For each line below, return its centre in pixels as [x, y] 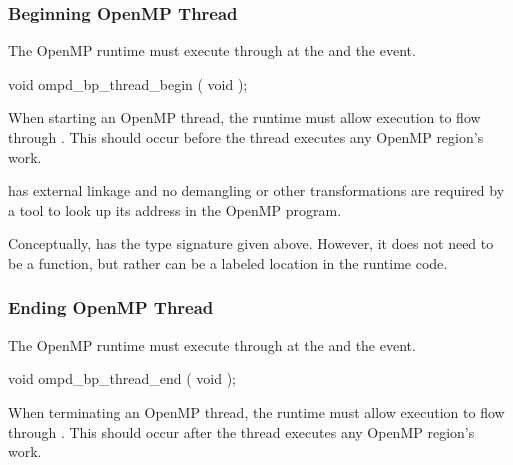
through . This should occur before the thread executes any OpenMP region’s [246, 137]
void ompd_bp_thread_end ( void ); [122, 378]
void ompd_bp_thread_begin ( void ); [128, 83]
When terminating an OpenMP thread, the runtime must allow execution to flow [256, 411]
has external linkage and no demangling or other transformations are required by [256, 190]
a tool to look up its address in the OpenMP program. [175, 209]
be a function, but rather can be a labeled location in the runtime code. [228, 262]
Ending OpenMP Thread [111, 307]
